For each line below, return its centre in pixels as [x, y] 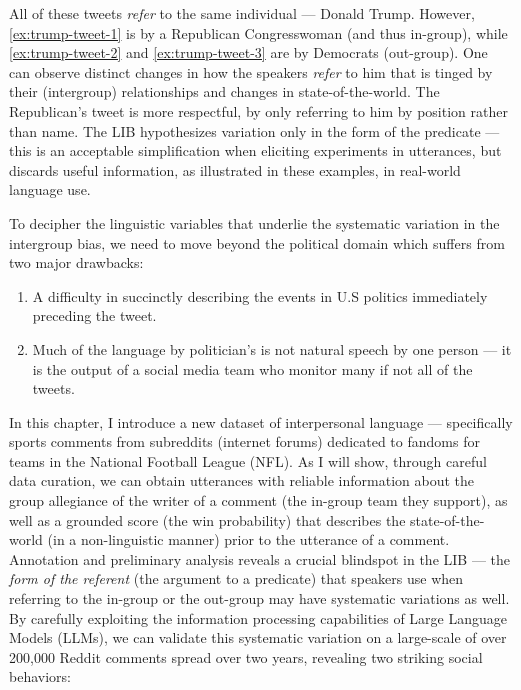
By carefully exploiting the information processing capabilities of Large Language [258, 617]
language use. [50, 189]
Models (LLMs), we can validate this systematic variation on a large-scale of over [258, 637]
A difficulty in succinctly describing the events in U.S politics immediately [260, 295]
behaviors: [40, 676]
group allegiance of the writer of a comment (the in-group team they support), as [258, 500]
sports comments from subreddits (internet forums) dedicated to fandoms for [244, 441]
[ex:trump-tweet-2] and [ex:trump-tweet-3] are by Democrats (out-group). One [248, 52]
